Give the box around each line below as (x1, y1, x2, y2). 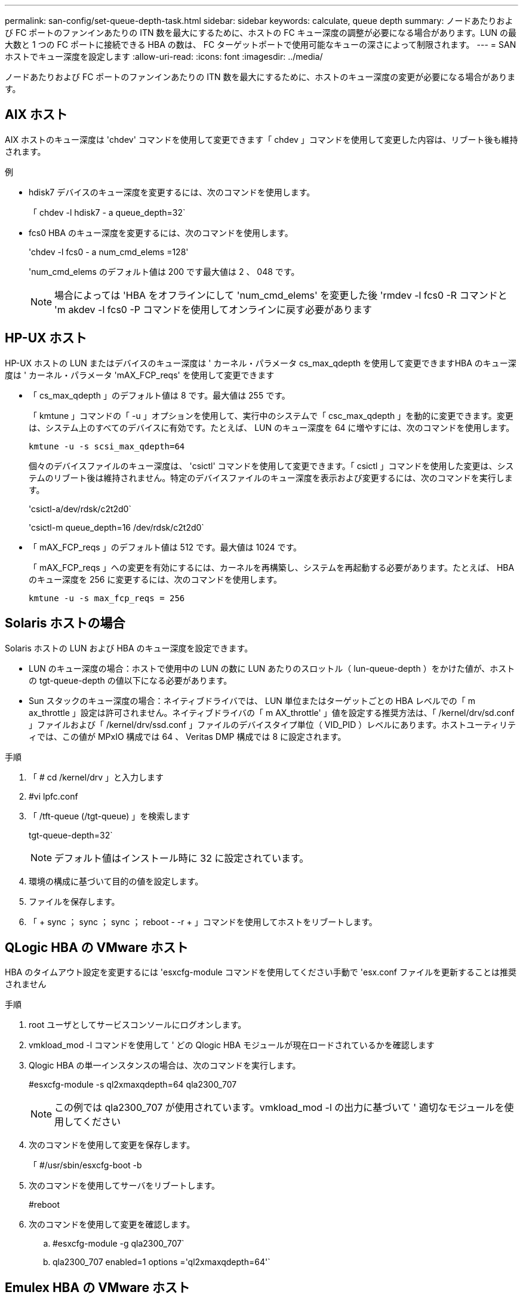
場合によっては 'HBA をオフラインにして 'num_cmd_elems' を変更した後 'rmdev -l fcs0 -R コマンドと (54, 289, 507, 301)
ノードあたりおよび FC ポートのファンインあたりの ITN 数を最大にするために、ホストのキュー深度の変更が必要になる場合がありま (5, 72, 516, 82)
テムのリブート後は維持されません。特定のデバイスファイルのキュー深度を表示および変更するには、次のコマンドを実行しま (29, 472, 513, 483)
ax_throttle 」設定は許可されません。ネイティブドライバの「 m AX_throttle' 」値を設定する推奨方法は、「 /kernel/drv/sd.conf (29, 707, 515, 718)
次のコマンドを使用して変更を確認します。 (29, 1219, 195, 1230)
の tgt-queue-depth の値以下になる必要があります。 (29, 675, 232, 685)
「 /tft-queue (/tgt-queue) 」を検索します (29, 810, 190, 821)
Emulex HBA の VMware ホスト (5, 1279, 190, 1295)
